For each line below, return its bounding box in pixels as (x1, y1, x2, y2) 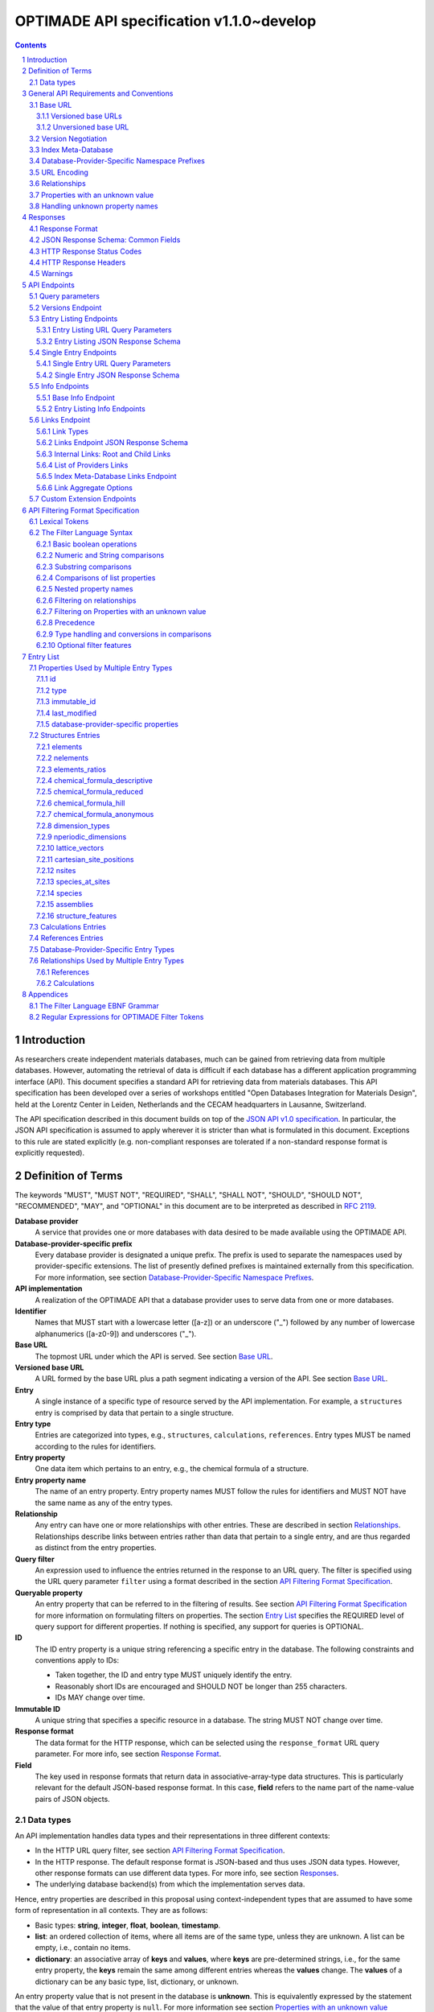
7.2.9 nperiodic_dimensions (36, 831, 127, 841)
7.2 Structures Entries (29, 731, 100, 740)
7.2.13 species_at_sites (36, 877, 110, 887)
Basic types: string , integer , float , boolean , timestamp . (35, 1920, 221, 1930)
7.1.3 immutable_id (36, 697, 96, 707)
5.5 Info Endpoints (29, 381, 89, 391)
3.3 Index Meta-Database (29, 145, 113, 155)
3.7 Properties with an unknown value (29, 190, 154, 200)
